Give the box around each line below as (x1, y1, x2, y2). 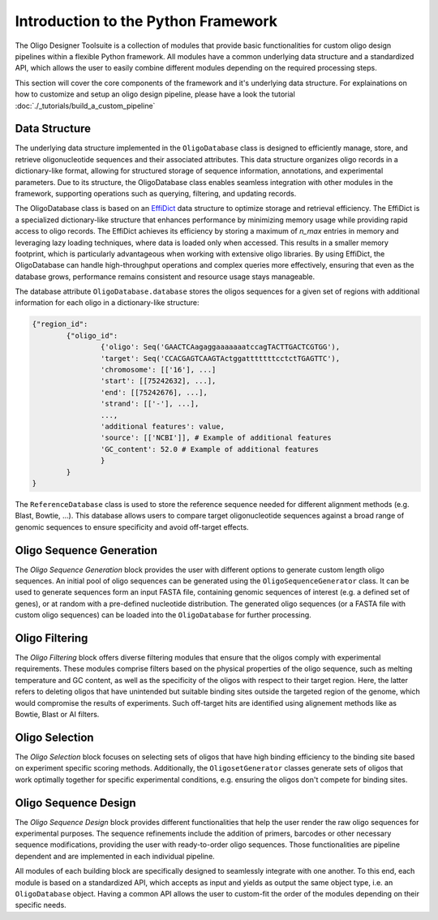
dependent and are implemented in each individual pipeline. (15, 851, 215, 861)
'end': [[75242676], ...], (100, 388, 208, 397)
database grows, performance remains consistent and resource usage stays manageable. (15, 272, 316, 282)
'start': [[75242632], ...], (100, 376, 217, 385)
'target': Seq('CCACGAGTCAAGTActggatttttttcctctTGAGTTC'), (100, 354, 341, 363)
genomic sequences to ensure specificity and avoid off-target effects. (15, 522, 249, 531)
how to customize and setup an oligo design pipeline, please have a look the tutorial (15, 89, 295, 99)
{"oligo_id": (66, 331, 118, 340)
